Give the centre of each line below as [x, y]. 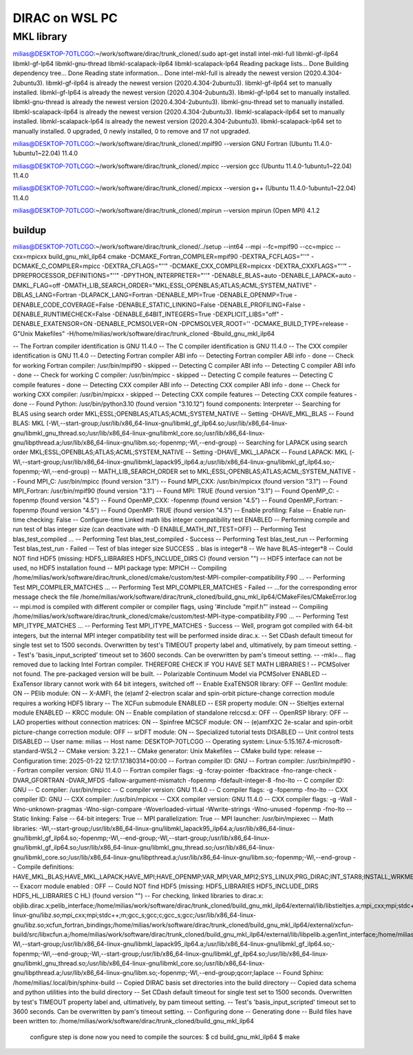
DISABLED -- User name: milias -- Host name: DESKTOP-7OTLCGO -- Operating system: [139, 741]
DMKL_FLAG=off [37, 285]
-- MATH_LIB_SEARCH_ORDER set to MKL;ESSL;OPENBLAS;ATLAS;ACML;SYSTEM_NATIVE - [223, 471]
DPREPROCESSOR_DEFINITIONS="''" [66, 276]
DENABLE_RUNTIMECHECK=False [62, 314]
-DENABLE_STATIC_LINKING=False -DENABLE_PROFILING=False [208, 305]
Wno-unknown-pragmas [47, 809]
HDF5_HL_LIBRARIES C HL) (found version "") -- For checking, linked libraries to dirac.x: [138, 896]
